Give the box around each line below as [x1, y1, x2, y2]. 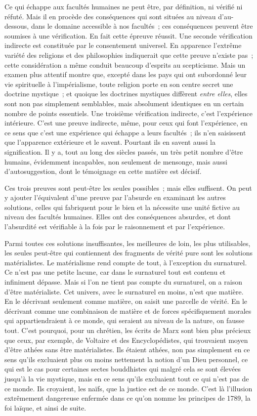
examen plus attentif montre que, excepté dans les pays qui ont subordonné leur [4, 69, 247, 80]
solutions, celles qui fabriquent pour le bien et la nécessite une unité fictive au [4, 202, 240, 212]
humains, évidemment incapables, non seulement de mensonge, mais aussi [4, 156, 227, 166]
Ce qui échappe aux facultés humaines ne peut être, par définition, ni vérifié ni [4, 1, 243, 11]
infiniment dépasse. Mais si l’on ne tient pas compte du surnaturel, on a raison [4, 277, 242, 287]
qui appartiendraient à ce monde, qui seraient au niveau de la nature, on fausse [4, 315, 245, 326]
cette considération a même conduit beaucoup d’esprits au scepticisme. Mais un [4, 59, 246, 70]
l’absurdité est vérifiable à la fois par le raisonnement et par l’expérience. [4, 221, 225, 232]
